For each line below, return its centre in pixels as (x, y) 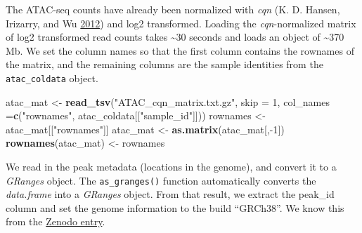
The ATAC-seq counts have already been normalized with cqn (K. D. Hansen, (173, 9)
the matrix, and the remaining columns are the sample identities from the (164, 64)
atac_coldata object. (52, 78)
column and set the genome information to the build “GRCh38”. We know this (175, 207)
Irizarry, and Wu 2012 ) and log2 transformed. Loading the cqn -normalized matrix (181, 23)
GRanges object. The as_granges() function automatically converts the (161, 180)
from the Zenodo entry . (56, 221)
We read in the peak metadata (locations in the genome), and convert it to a (171, 166)
